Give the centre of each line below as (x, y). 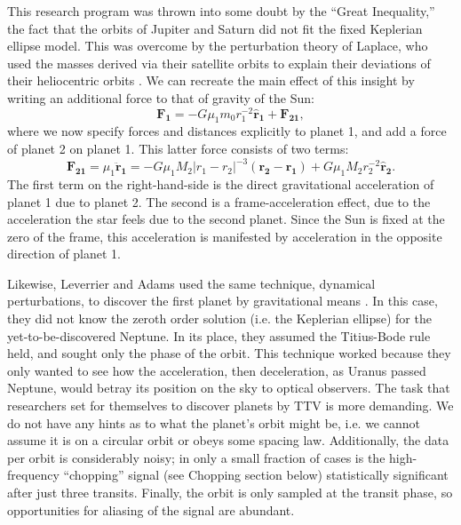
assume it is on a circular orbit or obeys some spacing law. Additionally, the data (228, 440)
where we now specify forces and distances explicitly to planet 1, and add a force (227, 131)
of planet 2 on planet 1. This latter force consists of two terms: (178, 149)
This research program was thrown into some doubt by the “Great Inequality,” (221, 11)
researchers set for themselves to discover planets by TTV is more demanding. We (230, 406)
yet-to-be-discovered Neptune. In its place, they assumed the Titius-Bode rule (219, 335)
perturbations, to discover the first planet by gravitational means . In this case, (223, 301)
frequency (33, 475)
